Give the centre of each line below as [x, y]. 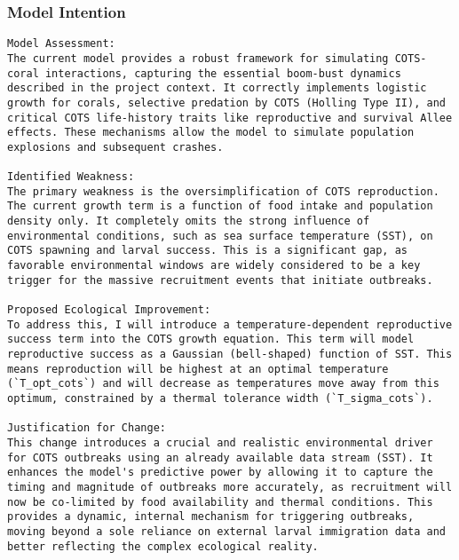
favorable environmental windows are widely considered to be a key [214, 266]
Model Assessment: [61, 44]
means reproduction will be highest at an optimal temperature [198, 369]
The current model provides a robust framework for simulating [198, 58]
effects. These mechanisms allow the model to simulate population [211, 133]
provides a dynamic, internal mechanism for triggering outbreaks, [211, 517]
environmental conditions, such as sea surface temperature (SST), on [220, 236]
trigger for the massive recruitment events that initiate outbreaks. [220, 280]
